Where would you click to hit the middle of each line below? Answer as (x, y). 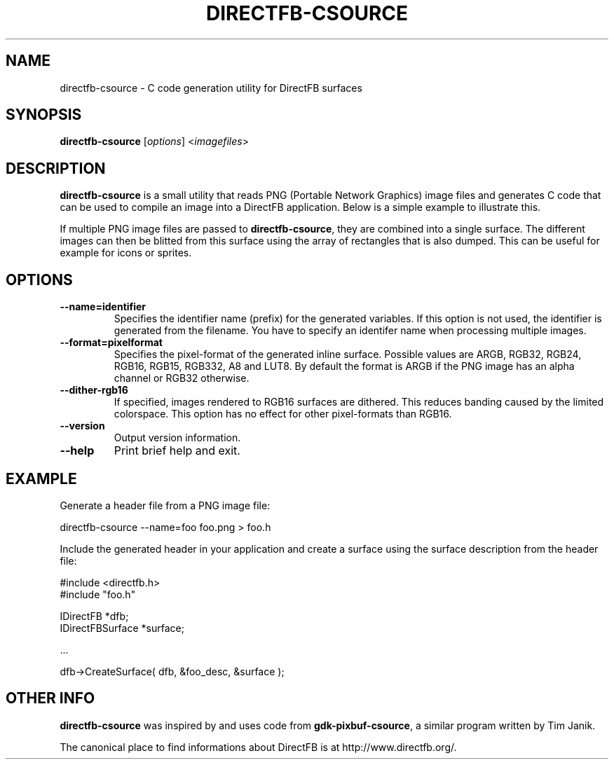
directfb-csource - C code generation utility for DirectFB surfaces (211, 88)
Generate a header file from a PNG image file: (165, 505)
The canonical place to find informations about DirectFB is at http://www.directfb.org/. (258, 747)
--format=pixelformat (111, 343)
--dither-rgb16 (94, 390)
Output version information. (177, 438)
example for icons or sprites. (126, 253)
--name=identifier (103, 307)
